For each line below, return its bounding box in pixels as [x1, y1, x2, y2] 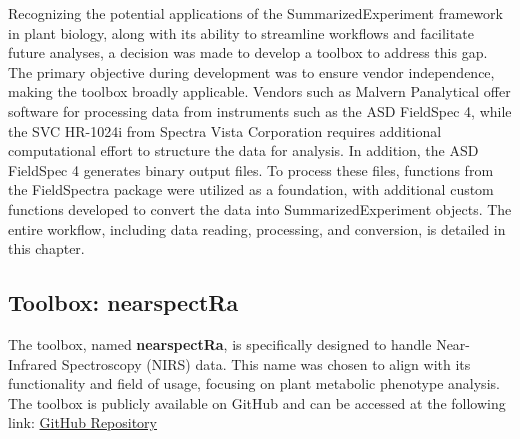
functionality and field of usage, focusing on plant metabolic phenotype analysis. [8, 373, 500, 394]
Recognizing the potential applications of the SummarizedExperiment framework [8, 3, 503, 23]
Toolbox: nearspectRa [8, 287, 239, 318]
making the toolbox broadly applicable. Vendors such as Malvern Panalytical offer [8, 81, 511, 102]
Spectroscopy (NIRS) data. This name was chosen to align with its [61, 353, 471, 374]
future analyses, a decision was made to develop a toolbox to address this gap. [8, 42, 488, 63]
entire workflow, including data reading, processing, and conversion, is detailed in [8, 218, 506, 239]
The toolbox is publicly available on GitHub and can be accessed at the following [8, 392, 506, 413]
